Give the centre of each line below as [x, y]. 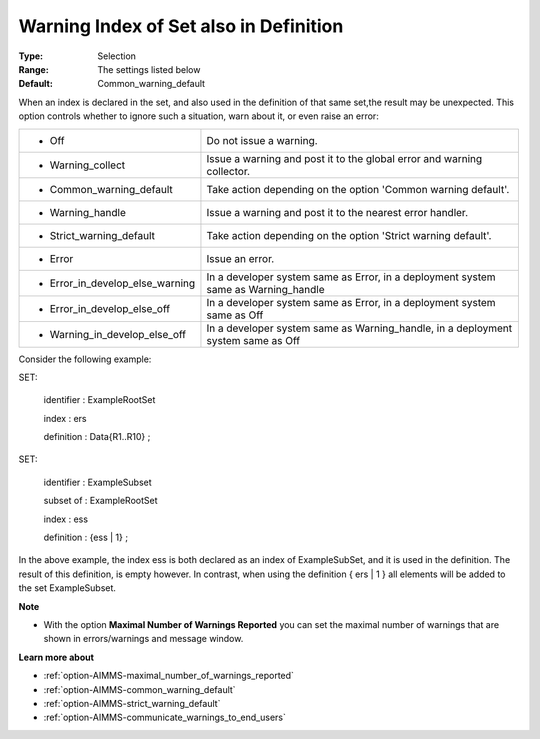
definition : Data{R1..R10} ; [97, 437]
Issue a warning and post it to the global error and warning [344, 158]
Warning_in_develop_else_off [118, 334]
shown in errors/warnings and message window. [143, 639]
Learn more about [56, 657]
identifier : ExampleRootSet [99, 400]
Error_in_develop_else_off [109, 308]
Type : [31, 56]
